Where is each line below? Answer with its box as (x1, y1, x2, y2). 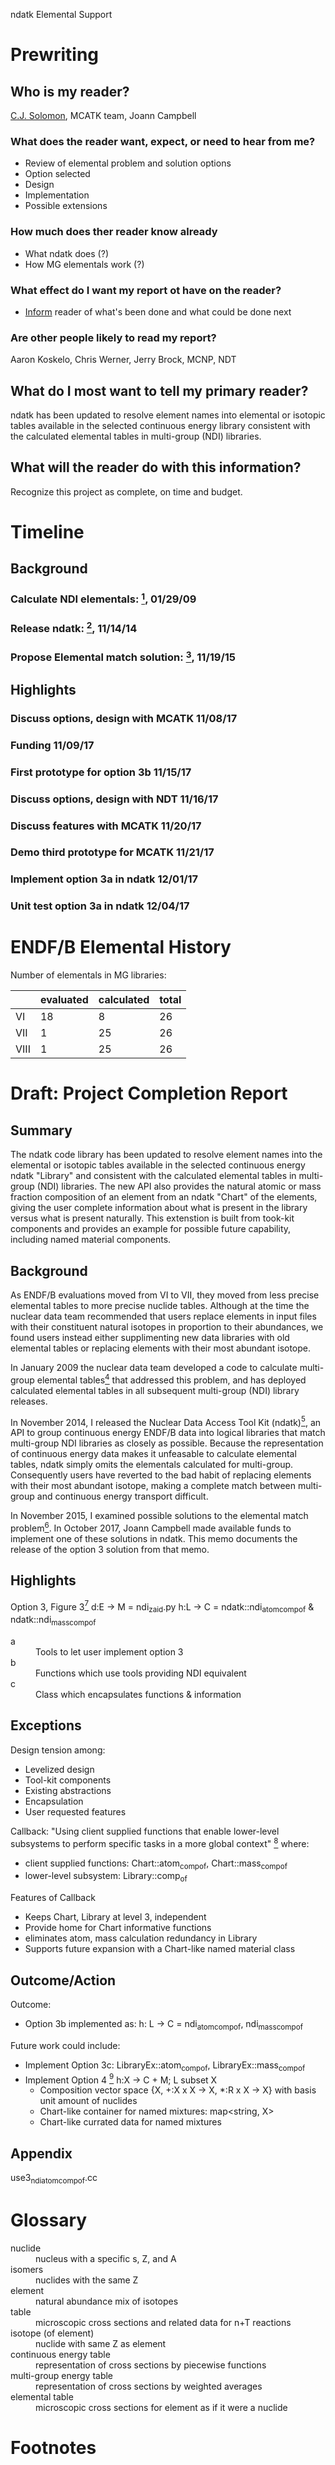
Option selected (24, 168, 91, 180)
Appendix (10, 2145, 73, 2162)
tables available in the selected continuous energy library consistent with (10, 420, 311, 431)
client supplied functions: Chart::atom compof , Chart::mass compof (24, 1857, 288, 1871)
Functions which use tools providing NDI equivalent (35, 1667, 247, 1679)
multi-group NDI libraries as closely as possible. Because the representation (10, 1437, 324, 1449)
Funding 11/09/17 (10, 738, 95, 752)
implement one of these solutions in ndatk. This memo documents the (10, 1533, 298, 1544)
